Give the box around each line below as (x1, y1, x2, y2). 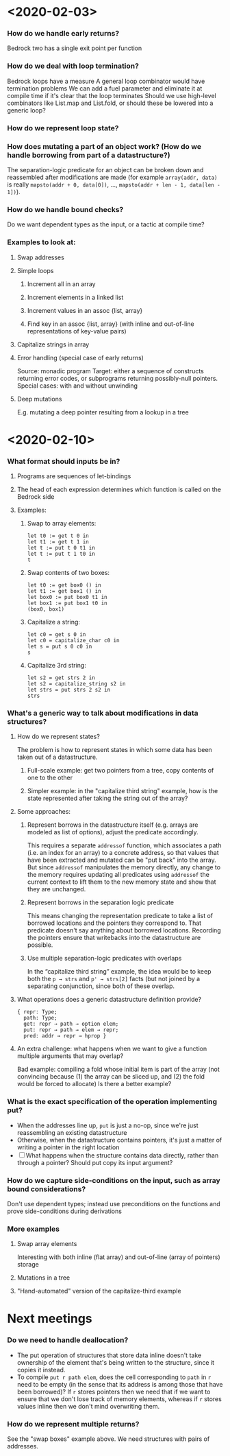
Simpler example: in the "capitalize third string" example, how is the (27, 787, 218, 795)
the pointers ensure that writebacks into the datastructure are (27, 934, 201, 942)
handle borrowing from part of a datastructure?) (7, 150, 170, 160)
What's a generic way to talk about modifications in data (7, 708, 199, 718)
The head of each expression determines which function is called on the (16, 485, 221, 494)
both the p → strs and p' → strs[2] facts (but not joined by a (27, 975, 201, 983)
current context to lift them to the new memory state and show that (27, 878, 217, 886)
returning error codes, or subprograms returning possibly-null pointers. (16, 374, 218, 382)
